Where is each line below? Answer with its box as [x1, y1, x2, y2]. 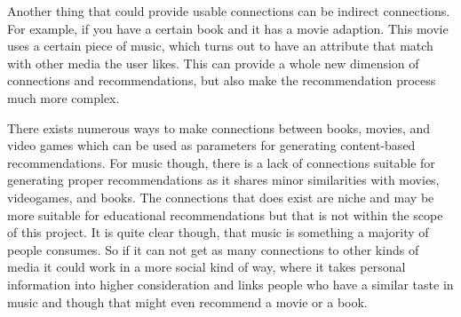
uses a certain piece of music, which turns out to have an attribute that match [7, 36, 433, 55]
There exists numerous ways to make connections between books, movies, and [7, 118, 431, 137]
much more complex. [7, 88, 120, 107]
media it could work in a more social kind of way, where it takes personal [7, 258, 406, 276]
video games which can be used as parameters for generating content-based [7, 136, 416, 155]
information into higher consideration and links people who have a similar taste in [7, 274, 454, 293]
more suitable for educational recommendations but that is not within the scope [7, 205, 443, 224]
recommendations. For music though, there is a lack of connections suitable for [7, 153, 435, 171]
